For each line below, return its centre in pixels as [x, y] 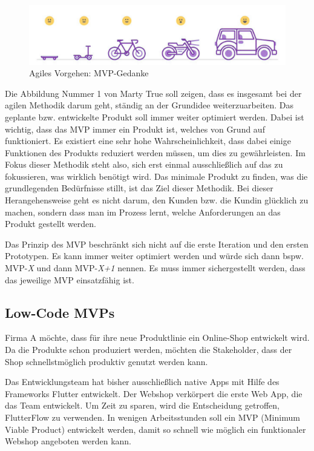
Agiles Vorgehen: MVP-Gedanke [89, 73]
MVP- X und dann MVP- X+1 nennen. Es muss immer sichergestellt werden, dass [155, 268]
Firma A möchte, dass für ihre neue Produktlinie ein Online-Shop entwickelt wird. [157, 337]
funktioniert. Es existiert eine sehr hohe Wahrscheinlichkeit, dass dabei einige [148, 141]
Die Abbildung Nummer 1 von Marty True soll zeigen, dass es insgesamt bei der [153, 93]
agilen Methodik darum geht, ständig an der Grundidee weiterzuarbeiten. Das [149, 105]
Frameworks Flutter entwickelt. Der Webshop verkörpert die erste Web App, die [154, 393]
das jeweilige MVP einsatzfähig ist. [70, 279]
